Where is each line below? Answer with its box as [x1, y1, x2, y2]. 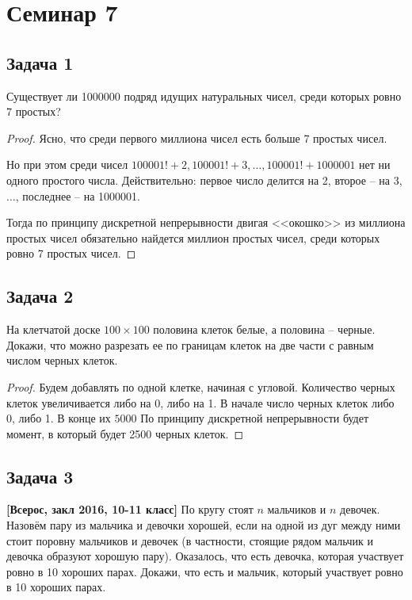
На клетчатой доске [6, 321, 101, 338]
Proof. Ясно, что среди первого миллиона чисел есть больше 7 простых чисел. [6, 129, 387, 146]
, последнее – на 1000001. [15, 187, 140, 204]
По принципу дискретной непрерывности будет [140, 410, 369, 426]
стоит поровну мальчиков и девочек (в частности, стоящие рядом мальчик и [6, 532, 374, 548]
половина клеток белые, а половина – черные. [153, 321, 376, 338]
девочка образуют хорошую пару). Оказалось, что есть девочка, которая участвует [6, 548, 404, 564]
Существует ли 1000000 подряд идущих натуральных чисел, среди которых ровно [6, 87, 402, 104]
